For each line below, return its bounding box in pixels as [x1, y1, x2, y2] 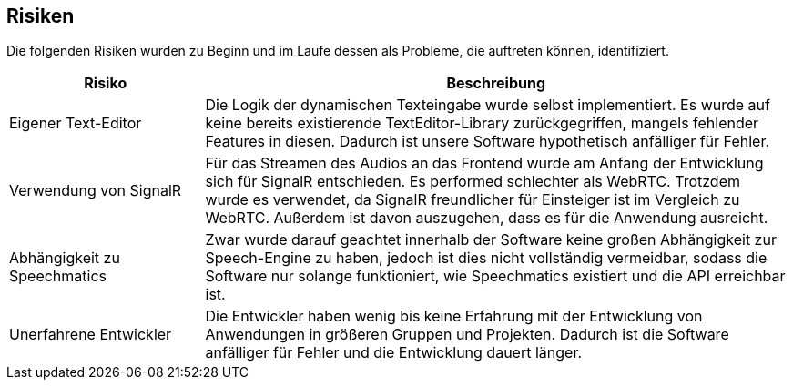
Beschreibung [446, 74, 546, 93]
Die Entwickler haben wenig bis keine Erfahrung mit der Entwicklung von [205, 307, 703, 326]
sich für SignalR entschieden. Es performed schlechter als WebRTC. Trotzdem [205, 172, 740, 191]
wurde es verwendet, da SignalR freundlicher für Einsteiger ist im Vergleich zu [205, 190, 740, 209]
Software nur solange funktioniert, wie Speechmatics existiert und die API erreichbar [205, 267, 786, 286]
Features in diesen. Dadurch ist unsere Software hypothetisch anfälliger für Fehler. [205, 132, 770, 151]
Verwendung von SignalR [9, 181, 182, 200]
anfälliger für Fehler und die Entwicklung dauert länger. [205, 343, 583, 362]
